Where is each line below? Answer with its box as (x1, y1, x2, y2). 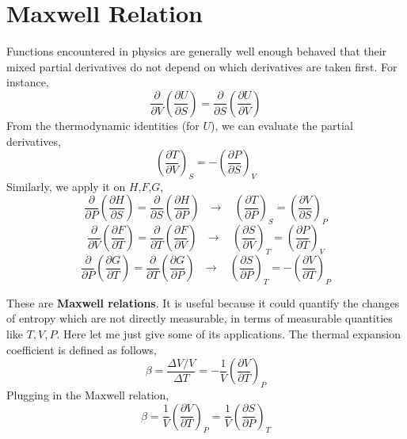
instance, (6, 74, 49, 90)
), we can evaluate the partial (211, 116, 353, 133)
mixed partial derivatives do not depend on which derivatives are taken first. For (6, 58, 397, 74)
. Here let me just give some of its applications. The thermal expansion (56, 326, 401, 342)
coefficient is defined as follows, (6, 341, 157, 357)
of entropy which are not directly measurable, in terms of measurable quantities (6, 310, 393, 326)
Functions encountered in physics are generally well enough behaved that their (6, 43, 387, 59)
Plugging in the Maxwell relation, (6, 387, 169, 403)
